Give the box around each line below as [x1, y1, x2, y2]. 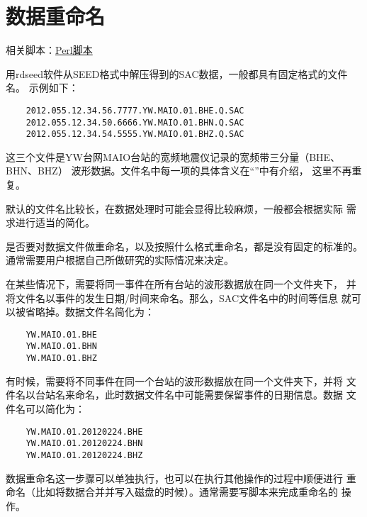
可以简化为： [25, 401, 85, 416]
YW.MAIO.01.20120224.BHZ [26, 450, 143, 460]
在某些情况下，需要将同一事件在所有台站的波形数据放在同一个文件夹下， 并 [6, 277, 356, 291]
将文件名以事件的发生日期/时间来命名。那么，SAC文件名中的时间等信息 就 [6, 290, 351, 305]
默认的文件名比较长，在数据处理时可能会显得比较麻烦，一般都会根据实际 [6, 201, 343, 216]
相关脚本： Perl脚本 [6, 43, 93, 57]
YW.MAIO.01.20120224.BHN [26, 438, 143, 449]
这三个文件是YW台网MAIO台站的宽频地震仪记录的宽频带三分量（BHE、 [6, 149, 341, 164]
